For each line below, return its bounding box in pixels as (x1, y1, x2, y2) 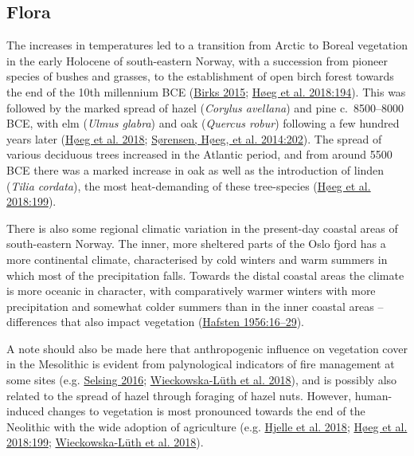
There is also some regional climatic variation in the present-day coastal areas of (6, 219, 398, 236)
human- (354, 387, 393, 403)
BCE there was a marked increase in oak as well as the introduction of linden (6, 161, 385, 178)
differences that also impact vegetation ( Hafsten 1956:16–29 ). (6, 313, 304, 330)
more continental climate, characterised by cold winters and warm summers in (6, 250, 388, 267)
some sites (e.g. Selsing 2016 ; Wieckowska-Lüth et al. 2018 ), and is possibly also (6, 371, 397, 388)
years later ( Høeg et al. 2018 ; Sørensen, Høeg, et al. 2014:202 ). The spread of (6, 130, 382, 147)
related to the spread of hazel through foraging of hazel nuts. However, (6, 387, 352, 403)
